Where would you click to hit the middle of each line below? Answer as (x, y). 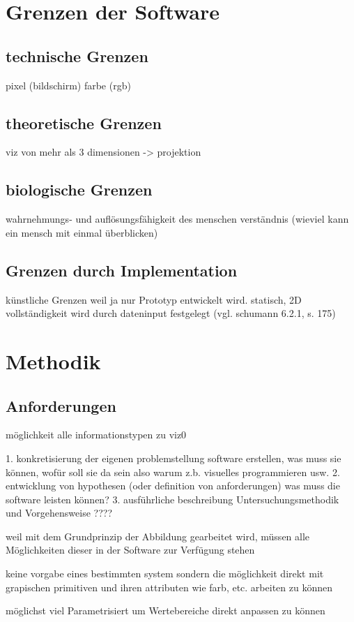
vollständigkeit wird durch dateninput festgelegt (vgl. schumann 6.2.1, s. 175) (171, 313)
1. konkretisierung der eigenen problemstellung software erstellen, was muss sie (174, 458)
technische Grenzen (77, 55)
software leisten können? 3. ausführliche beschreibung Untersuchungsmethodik (172, 499)
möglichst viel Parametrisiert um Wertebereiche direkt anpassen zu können (166, 610)
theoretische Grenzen (84, 123)
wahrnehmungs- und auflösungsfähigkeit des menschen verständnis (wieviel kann (177, 219)
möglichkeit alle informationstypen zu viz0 (96, 435)
